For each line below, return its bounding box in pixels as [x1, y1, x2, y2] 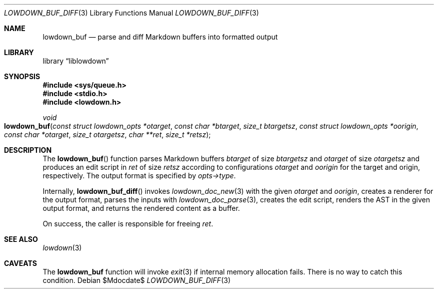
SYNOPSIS [4, 72, 40, 81]
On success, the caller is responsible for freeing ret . [42, 219, 213, 228]
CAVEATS [4, 259, 37, 267]
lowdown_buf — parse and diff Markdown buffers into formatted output [42, 33, 278, 41]
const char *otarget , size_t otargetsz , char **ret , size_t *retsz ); [4, 130, 211, 139]
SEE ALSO [4, 235, 38, 243]
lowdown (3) [42, 243, 82, 252]
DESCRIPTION [4, 146, 52, 154]
